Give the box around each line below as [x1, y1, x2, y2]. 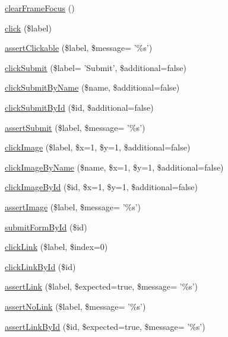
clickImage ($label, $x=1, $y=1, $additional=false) [5, 141, 191, 153]
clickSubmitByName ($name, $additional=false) [5, 81, 180, 94]
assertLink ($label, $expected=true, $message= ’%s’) [5, 280, 198, 293]
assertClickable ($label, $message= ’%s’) [5, 41, 153, 54]
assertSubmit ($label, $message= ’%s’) [5, 121, 145, 133]
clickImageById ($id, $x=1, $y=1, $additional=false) [5, 181, 198, 193]
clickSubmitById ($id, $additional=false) [5, 101, 154, 113]
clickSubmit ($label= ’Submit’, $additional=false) [5, 61, 186, 73]
